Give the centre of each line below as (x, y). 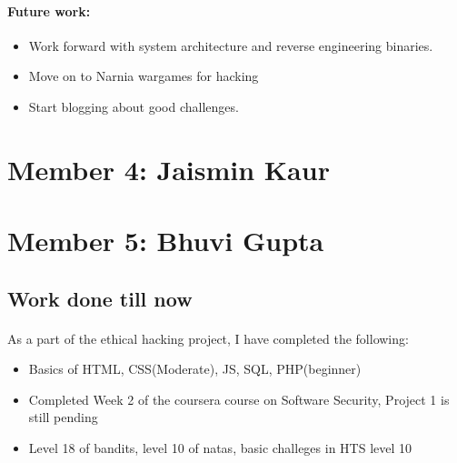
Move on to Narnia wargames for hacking (144, 76)
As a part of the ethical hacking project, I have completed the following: (208, 338)
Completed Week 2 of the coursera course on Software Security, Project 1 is (239, 399)
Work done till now (100, 298)
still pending (63, 417)
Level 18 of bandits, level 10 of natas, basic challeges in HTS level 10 (220, 448)
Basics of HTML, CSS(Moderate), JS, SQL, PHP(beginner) (195, 369)
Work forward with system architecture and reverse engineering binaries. (231, 45)
